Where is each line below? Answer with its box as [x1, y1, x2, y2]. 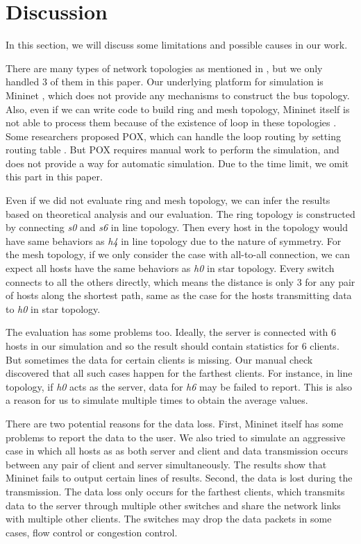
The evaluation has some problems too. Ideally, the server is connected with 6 [6, 325, 337, 339]
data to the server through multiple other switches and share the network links [6, 498, 341, 512]
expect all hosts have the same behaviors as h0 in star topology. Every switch [6, 261, 335, 275]
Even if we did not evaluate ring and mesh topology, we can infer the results [6, 193, 330, 207]
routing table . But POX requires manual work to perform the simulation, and [6, 142, 339, 157]
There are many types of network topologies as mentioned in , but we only [6, 60, 323, 75]
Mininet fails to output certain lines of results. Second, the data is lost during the [6, 470, 353, 485]
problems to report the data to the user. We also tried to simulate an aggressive [6, 430, 346, 444]
